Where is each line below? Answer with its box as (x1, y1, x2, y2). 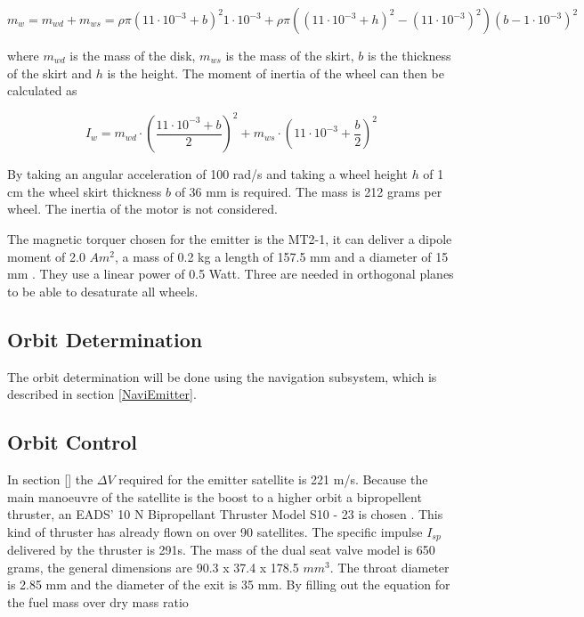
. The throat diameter (329, 557, 450, 576)
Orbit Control (7, 428, 138, 456)
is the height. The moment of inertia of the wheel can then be (107, 63, 444, 82)
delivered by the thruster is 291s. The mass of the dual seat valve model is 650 (7, 540, 435, 559)
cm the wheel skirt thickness (7, 182, 162, 200)
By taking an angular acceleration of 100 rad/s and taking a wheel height (7, 165, 408, 183)
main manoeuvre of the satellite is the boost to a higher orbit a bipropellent (7, 487, 422, 506)
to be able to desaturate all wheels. (7, 281, 199, 300)
